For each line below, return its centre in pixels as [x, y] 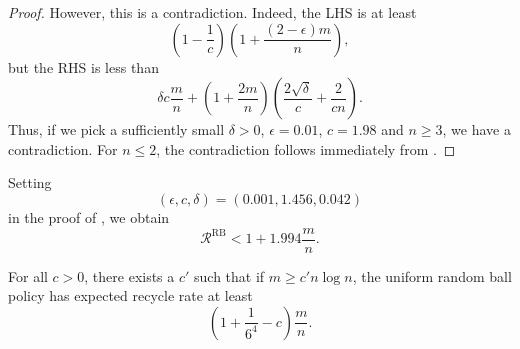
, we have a [476, 129]
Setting [30, 182]
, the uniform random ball [432, 275]
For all [28, 275]
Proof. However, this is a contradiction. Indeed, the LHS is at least [212, 12]
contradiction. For [63, 148]
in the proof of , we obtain [89, 216]
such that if [229, 275]
